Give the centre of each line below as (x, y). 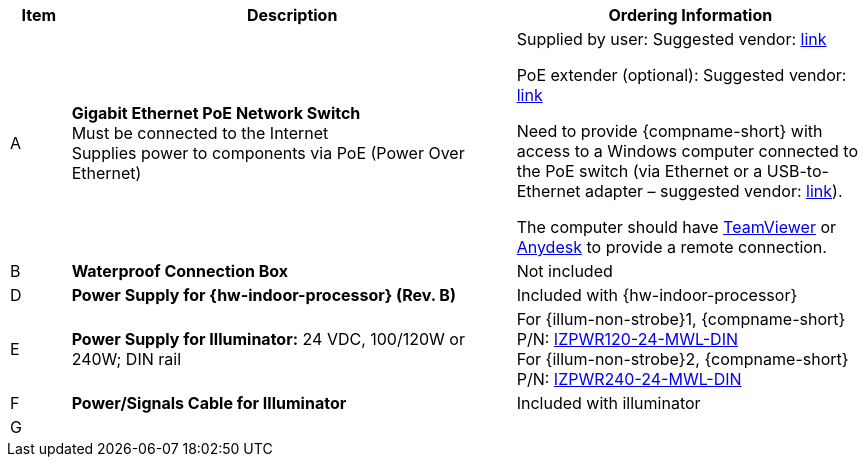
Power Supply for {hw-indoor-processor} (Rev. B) (263, 295)
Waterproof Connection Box (180, 271)
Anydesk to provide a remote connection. (671, 247)
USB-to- (797, 171)
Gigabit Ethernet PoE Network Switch (216, 113)
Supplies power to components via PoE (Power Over (268, 153)
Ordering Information (690, 15)
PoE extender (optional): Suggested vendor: (681, 75)
